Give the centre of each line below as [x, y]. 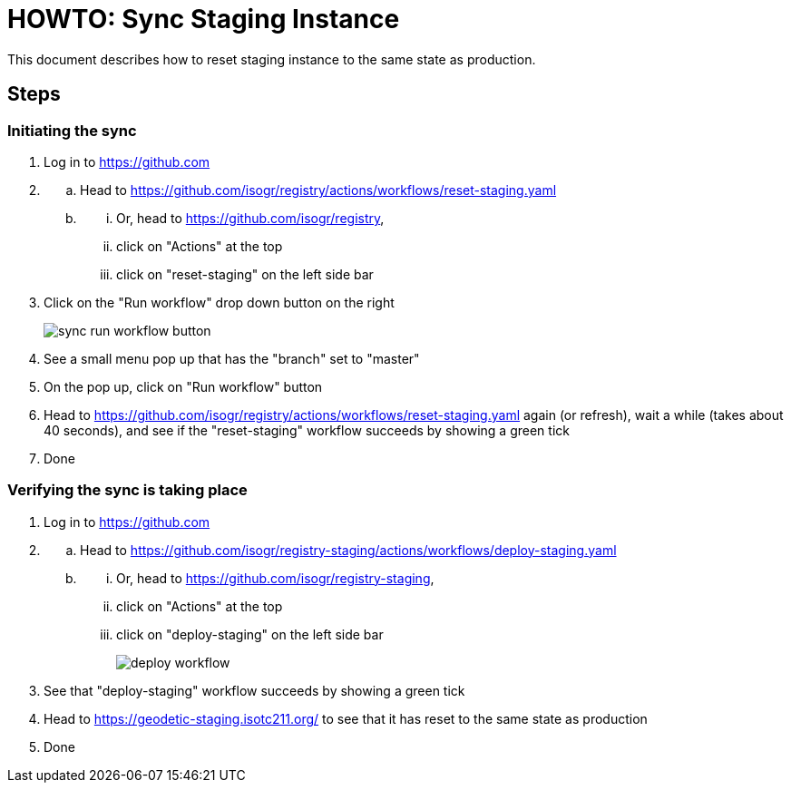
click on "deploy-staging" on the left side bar [250, 634]
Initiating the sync [72, 130]
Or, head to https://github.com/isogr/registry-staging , [275, 578]
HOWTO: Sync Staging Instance [204, 19]
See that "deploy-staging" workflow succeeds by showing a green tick [254, 690]
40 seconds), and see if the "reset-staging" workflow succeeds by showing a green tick [307, 430]
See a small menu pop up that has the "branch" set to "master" [232, 358]
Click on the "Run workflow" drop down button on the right [219, 302]
